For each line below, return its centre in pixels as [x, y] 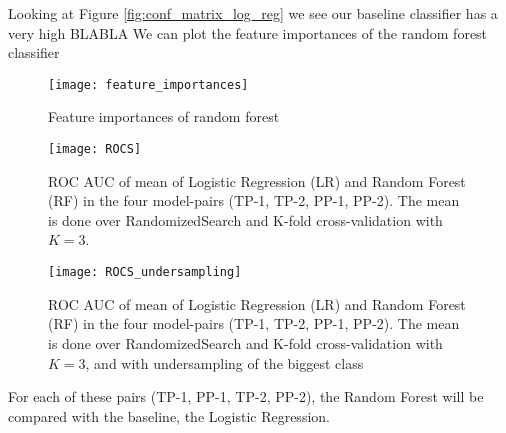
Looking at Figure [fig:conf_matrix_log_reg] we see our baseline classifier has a [253, 13]
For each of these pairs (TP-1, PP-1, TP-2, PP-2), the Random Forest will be [246, 396]
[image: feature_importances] [148, 84]
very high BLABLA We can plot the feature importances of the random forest [248, 32]
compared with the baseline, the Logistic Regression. [169, 415]
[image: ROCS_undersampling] [145, 272]
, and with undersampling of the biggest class [224, 362]
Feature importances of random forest [164, 116]
